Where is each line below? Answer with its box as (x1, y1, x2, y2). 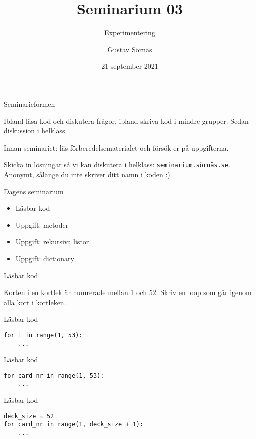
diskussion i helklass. (4, 125, 67, 136)
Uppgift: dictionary (15, 253, 74, 263)
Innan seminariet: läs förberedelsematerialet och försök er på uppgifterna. (4, 142, 229, 153)
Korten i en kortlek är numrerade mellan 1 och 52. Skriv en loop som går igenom (4, 287, 252, 298)
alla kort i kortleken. (4, 297, 66, 307)
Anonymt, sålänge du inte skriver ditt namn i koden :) (4, 169, 170, 179)
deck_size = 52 (4, 412, 54, 420)
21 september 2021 (101, 61, 158, 71)
